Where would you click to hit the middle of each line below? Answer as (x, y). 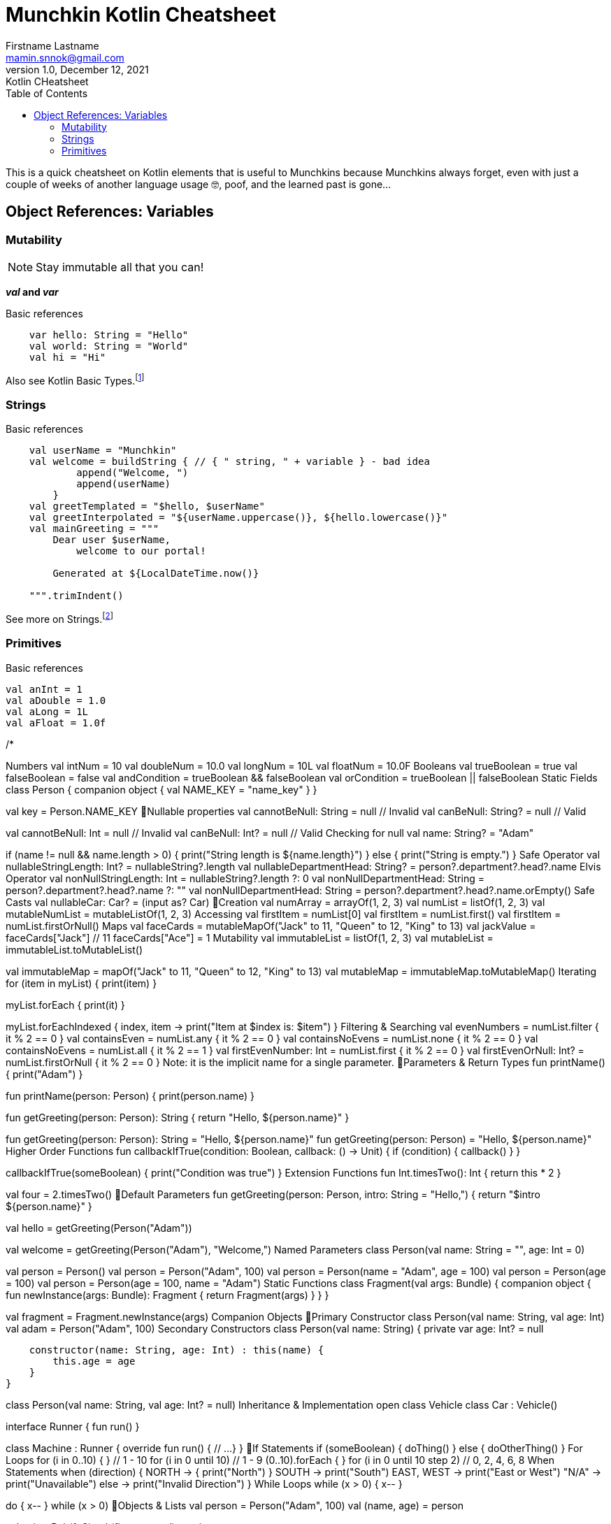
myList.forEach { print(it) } (65, 1005)
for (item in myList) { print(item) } (81, 983)
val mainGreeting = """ (94, 529)
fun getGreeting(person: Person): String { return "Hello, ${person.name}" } (178, 1117)
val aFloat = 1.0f (56, 723)
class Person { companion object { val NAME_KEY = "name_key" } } (161, 789)
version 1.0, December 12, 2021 (77, 69)
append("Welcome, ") (132, 473)
